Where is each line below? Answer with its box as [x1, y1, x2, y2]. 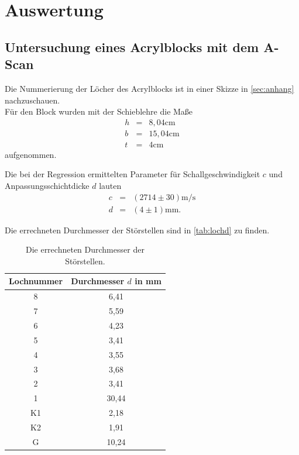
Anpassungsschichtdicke [5, 180, 90, 192]
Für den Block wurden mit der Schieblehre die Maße [5, 105, 193, 118]
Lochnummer [9, 275, 63, 287]
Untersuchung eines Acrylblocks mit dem [5, 37, 259, 56]
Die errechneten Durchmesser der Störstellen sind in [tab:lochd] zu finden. [5, 223, 270, 236]
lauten [99, 180, 122, 192]
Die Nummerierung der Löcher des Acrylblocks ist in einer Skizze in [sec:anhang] [5, 82, 294, 94]
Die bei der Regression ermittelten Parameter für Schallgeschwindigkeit [5, 168, 260, 180]
